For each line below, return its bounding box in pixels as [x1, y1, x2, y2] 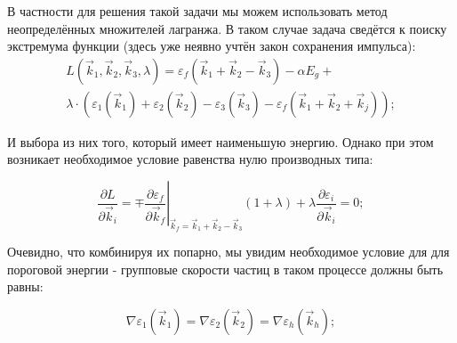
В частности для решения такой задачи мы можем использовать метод [7, 2, 388, 20]
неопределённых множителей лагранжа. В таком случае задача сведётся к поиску [7, 19, 447, 37]
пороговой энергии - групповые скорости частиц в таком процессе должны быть [7, 259, 444, 278]
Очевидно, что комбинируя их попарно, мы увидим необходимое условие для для [7, 242, 450, 261]
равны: [7, 277, 44, 296]
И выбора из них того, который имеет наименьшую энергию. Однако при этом [7, 132, 434, 151]
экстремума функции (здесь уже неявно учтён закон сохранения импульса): [7, 37, 416, 55]
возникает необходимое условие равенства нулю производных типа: [7, 150, 373, 168]
